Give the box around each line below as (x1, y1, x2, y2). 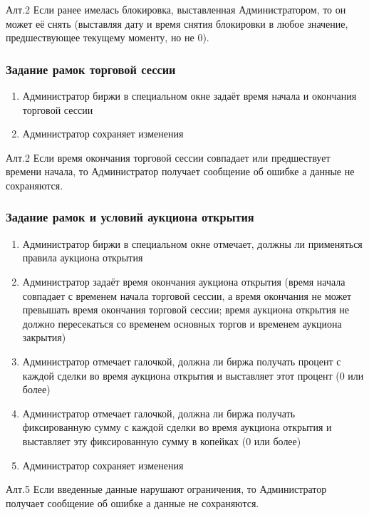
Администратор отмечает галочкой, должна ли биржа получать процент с (22, 353, 341, 368)
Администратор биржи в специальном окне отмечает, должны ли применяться (22, 236, 363, 251)
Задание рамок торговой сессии (6, 60, 176, 78)
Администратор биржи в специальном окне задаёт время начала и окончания (22, 88, 357, 103)
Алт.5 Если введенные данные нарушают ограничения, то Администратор (6, 482, 327, 496)
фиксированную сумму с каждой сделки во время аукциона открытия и (22, 420, 332, 435)
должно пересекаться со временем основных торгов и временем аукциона (22, 316, 342, 331)
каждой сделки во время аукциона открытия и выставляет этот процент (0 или (22, 368, 364, 383)
